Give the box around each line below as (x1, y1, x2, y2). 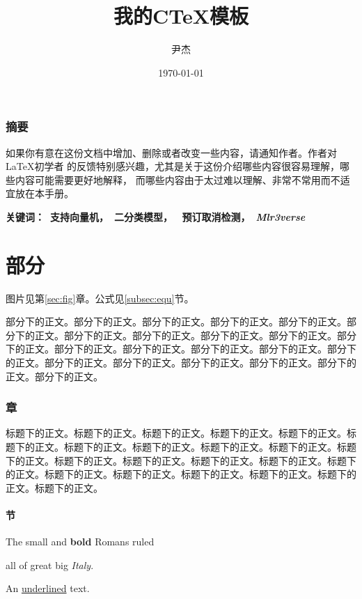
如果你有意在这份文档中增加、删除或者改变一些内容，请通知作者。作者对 (6, 145, 337, 160)
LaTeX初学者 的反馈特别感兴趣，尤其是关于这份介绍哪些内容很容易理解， (6, 159, 340, 173)
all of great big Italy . (6, 557, 94, 572)
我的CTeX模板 (113, 1, 249, 30)
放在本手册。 (15, 186, 74, 201)
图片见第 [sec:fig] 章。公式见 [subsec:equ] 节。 (6, 290, 194, 305)
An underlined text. (6, 581, 90, 596)
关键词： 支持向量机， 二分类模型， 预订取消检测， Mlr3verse (6, 209, 306, 224)
